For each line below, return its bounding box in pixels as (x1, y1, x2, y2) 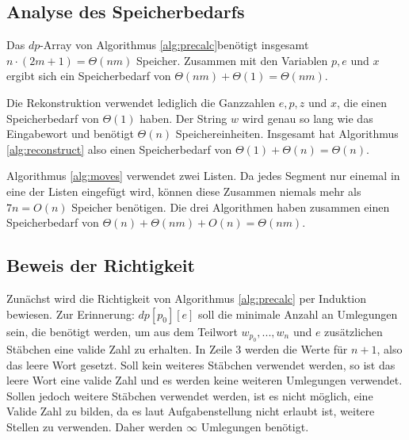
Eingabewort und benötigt (6, 125, 134, 142)
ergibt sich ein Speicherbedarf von (6, 67, 171, 84)
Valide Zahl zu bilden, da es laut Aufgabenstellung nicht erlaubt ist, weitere (6, 403, 375, 419)
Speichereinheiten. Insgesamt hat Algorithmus (175, 125, 399, 142)
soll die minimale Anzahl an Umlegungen (198, 305, 398, 322)
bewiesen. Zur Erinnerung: (6, 305, 135, 322)
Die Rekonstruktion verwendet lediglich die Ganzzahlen (6, 94, 275, 110)
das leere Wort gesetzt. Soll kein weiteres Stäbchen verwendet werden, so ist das (6, 356, 396, 373)
